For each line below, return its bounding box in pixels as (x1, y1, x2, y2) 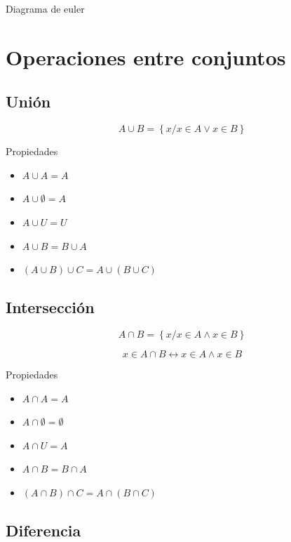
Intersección (6, 296, 95, 318)
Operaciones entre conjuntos (6, 42, 286, 71)
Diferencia (6, 519, 81, 541)
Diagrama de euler (6, 1, 85, 15)
